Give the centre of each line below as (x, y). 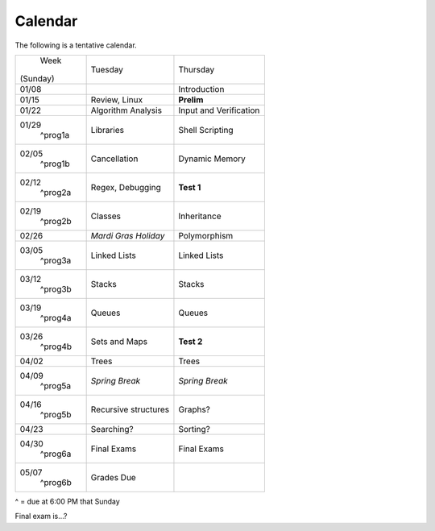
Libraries (108, 130)
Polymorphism (206, 235)
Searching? (112, 429)
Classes (106, 216)
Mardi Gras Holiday (128, 235)
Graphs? (195, 409)
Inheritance (200, 216)
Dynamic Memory (212, 159)
